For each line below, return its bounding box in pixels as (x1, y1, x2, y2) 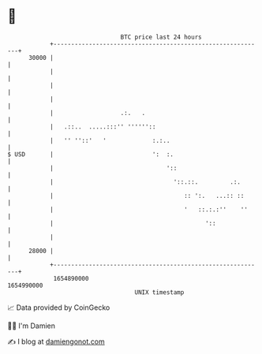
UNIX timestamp (134, 288, 185, 296)
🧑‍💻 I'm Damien (7, 321, 56, 330)
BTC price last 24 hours (120, 33, 202, 41)
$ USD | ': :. (7, 150, 174, 158)
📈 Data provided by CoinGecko (7, 303, 110, 312)
